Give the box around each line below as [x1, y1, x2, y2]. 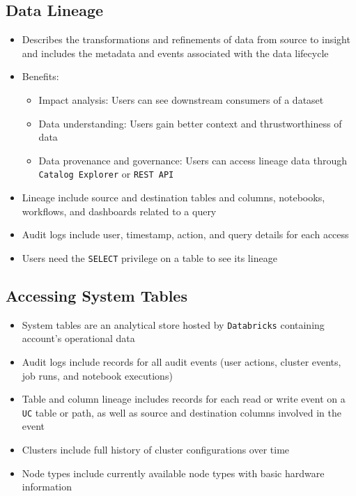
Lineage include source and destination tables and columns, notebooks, [22, 190, 325, 205]
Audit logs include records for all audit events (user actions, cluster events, [22, 354, 341, 369]
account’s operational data [22, 331, 135, 346]
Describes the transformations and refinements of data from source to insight [22, 32, 350, 47]
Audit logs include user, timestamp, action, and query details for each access [22, 227, 349, 242]
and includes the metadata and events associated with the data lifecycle [22, 45, 329, 60]
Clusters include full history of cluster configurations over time [22, 442, 290, 456]
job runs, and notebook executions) [22, 368, 173, 382]
